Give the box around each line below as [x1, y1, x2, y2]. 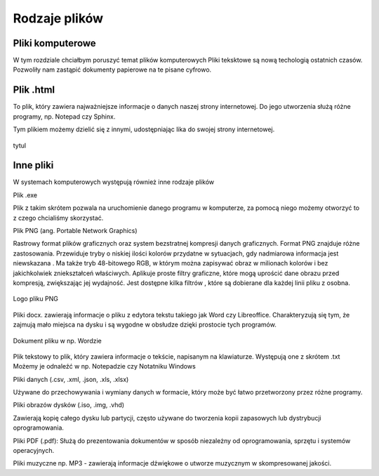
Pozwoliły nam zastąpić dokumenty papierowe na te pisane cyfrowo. [13, 65, 212, 74]
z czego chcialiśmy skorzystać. [13, 213, 104, 222]
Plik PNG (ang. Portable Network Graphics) [13, 227, 138, 234]
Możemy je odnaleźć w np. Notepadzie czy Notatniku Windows [13, 362, 196, 371]
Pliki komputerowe [13, 37, 96, 49]
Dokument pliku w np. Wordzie [13, 336, 102, 345]
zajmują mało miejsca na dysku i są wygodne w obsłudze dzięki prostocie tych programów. [13, 320, 277, 329]
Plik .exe [13, 190, 38, 199]
